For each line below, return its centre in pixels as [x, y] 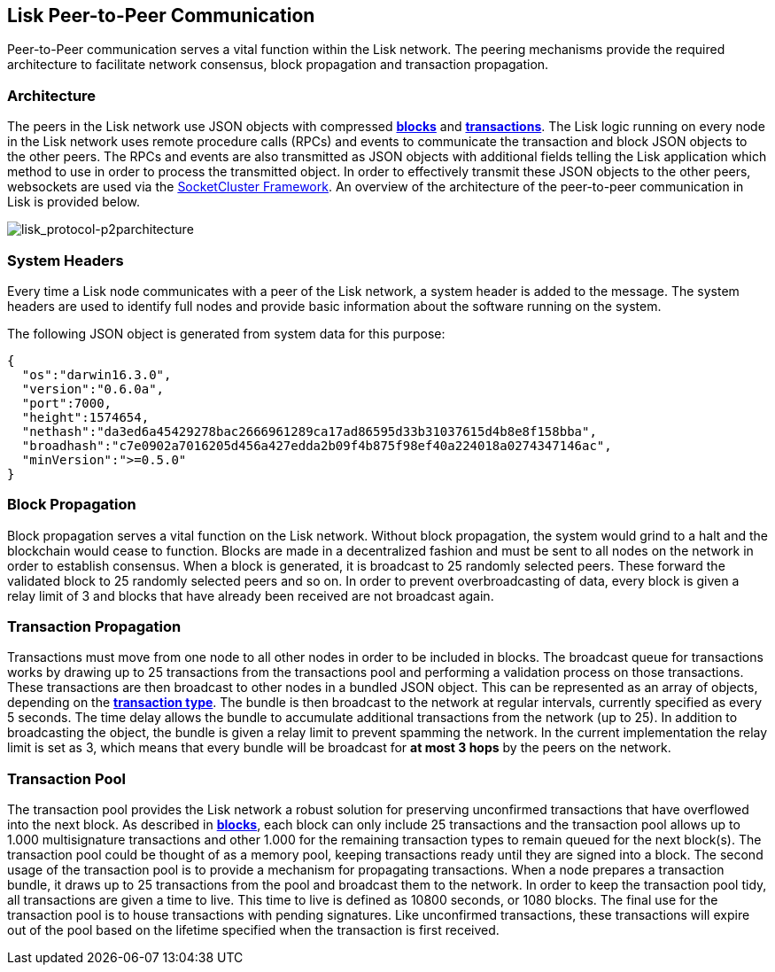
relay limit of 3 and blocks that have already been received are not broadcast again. [251, 595]
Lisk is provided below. [74, 202]
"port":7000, [67, 403]
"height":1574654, [85, 417]
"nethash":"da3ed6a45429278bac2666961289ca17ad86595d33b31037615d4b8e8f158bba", [309, 431]
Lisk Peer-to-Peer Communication [161, 16]
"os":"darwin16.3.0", [97, 374]
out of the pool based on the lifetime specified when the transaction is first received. [253, 930]
